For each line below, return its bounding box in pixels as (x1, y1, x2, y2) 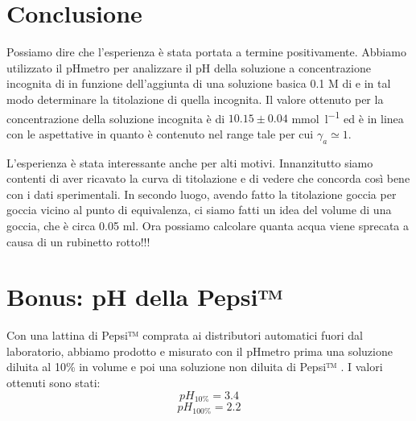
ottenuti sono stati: (6, 374, 101, 391)
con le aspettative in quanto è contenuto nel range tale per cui (6, 125, 314, 142)
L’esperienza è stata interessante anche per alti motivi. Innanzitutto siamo (6, 154, 373, 171)
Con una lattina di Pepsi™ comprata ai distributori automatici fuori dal (6, 327, 363, 344)
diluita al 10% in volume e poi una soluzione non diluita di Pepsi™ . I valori (6, 358, 383, 375)
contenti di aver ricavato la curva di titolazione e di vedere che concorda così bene (6, 170, 410, 187)
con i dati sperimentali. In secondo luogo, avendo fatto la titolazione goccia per (6, 185, 397, 202)
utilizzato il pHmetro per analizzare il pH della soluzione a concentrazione (6, 59, 371, 76)
